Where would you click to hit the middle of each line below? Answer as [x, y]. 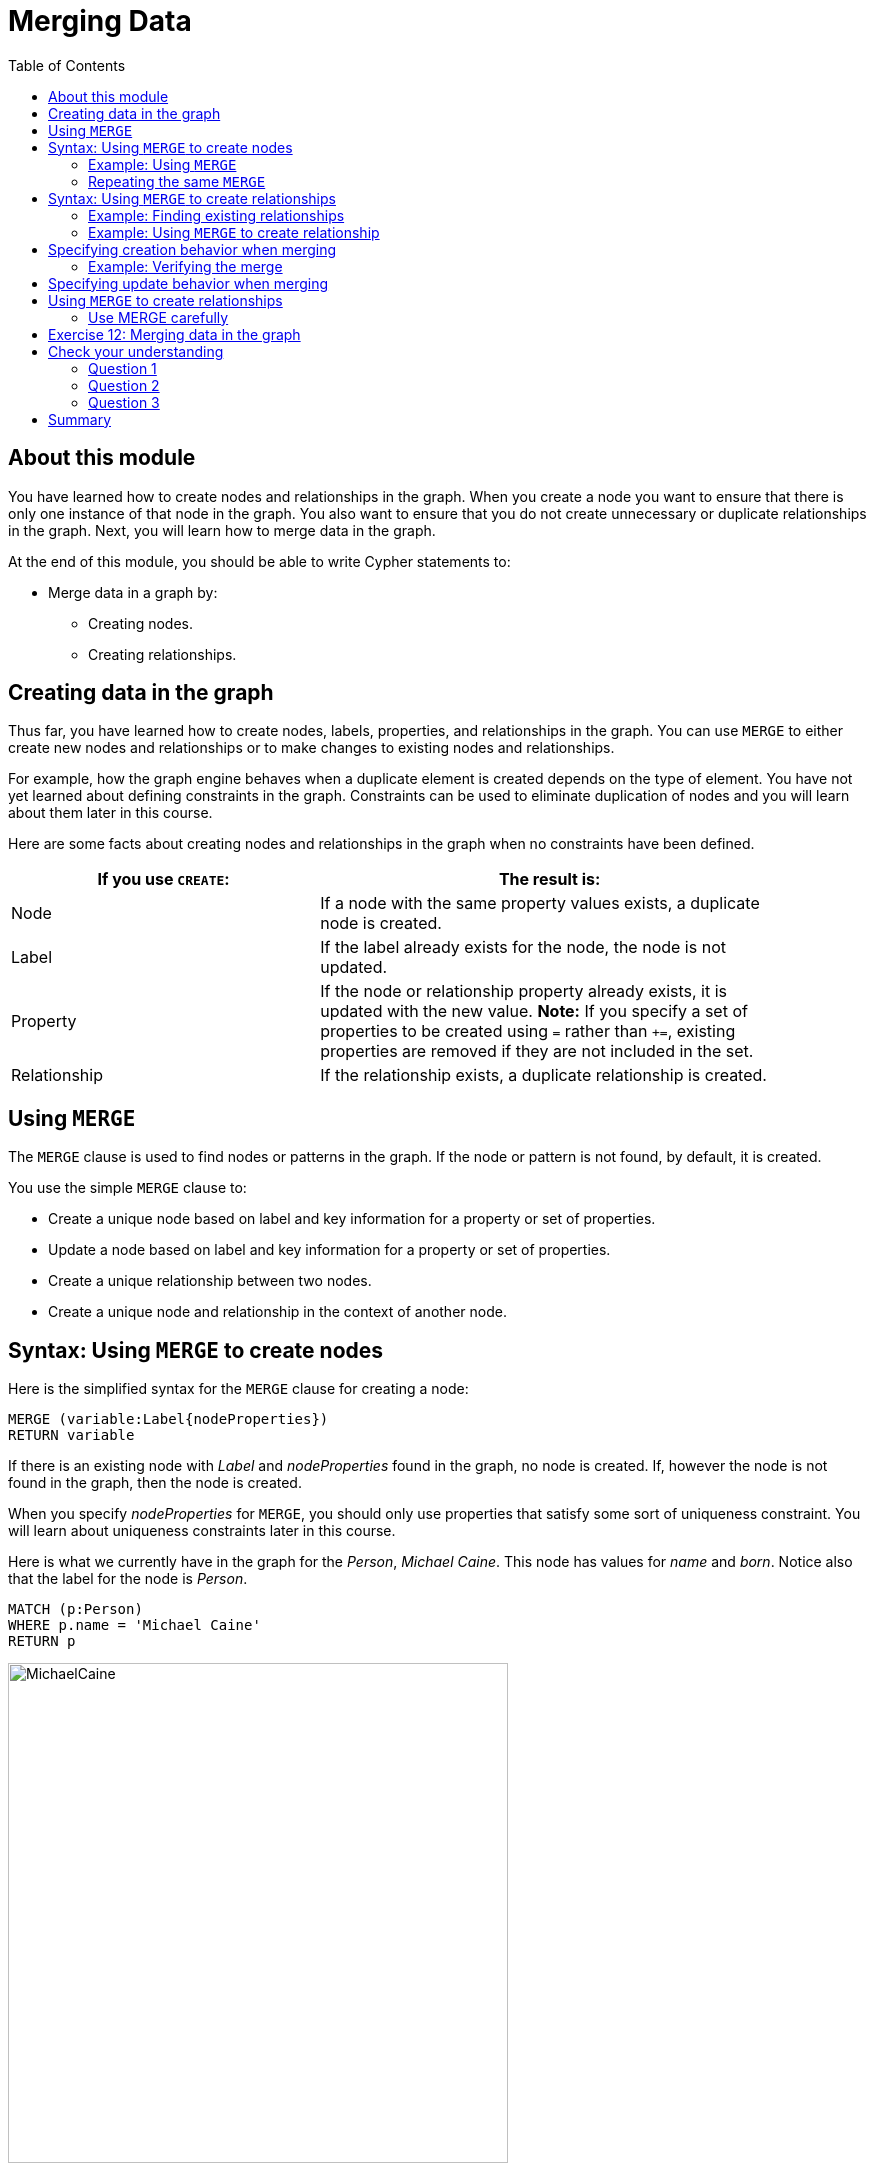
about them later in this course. [110, 813]
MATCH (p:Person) [75, 1609]
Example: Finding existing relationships [216, 215]
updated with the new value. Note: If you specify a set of [534, 1011]
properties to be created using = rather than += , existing [528, 1031]
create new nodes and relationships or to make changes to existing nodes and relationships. [311, 748]
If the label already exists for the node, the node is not [523, 947]
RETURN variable [71, 1435]
